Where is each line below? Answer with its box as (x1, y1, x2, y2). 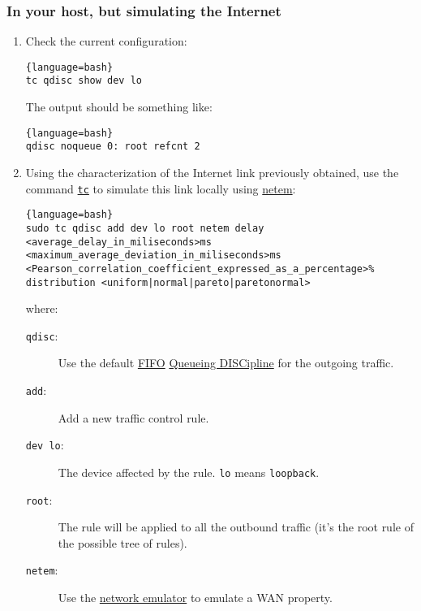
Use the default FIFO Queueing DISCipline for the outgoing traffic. (58, 354, 394, 371)
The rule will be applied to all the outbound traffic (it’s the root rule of (58, 518, 414, 535)
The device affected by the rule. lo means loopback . (58, 463, 320, 480)
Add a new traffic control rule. (58, 409, 209, 426)
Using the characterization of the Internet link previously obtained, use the (25, 164, 399, 181)
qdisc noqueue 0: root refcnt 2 (25, 141, 200, 153)
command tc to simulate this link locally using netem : (25, 180, 296, 197)
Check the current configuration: (25, 32, 187, 50)
